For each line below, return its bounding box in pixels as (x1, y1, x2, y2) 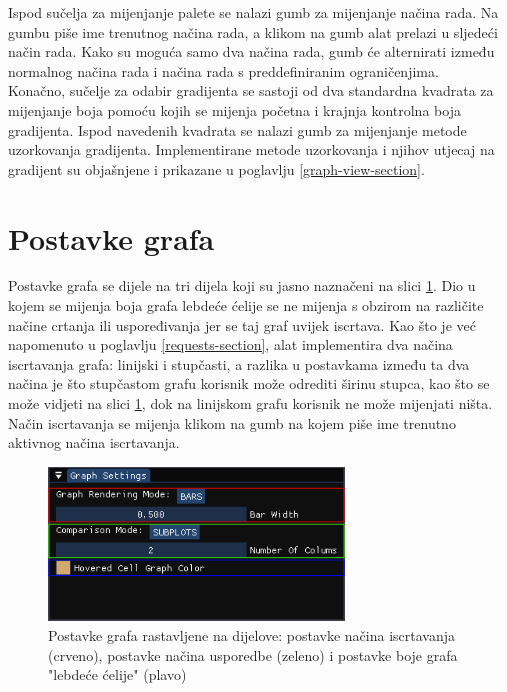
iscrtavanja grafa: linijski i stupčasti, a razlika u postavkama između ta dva (8, 353, 470, 374)
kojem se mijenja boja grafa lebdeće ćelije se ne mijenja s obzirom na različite (8, 295, 484, 316)
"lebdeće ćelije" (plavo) (48, 664, 187, 685)
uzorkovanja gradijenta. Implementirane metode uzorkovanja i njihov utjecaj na (8, 139, 495, 160)
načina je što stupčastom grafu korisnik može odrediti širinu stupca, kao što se (8, 373, 490, 394)
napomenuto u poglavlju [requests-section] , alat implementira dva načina (8, 334, 453, 355)
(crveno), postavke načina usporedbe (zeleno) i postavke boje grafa (48, 644, 458, 665)
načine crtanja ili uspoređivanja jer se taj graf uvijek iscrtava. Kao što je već (8, 314, 476, 335)
